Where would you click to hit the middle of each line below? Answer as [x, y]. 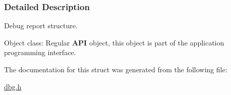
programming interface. [40, 52]
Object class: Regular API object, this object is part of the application [114, 42]
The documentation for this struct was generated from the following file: [116, 69]
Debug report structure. [41, 26]
